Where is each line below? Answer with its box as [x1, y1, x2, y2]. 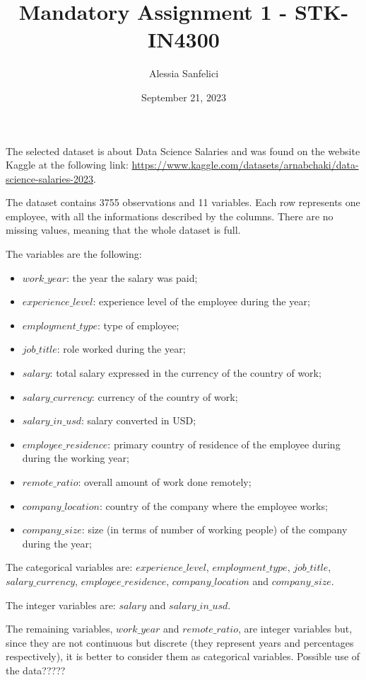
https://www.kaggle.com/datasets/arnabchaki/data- [131, 157, 359, 172]
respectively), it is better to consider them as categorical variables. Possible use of [6, 649, 360, 664]
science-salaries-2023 [6, 171, 93, 186]
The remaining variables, [6, 621, 113, 636]
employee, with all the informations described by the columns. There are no [6, 208, 333, 223]
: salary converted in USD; [81, 413, 196, 428]
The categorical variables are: [6, 560, 133, 574]
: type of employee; [98, 317, 179, 332]
